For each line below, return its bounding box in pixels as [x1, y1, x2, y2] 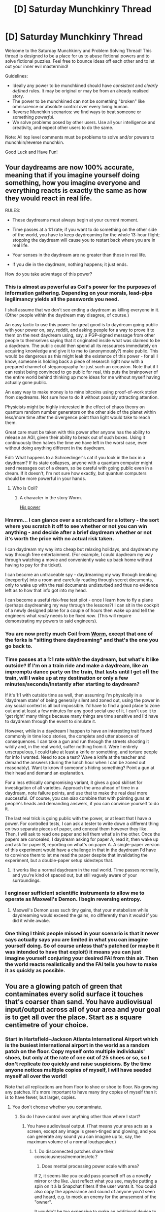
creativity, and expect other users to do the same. [12, 125, 114, 130]
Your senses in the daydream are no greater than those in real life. [12, 252, 146, 258]
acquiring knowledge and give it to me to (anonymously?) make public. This [5, 348, 159, 354]
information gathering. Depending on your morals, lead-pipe [5, 289, 153, 296]
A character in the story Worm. [19, 495, 82, 501]
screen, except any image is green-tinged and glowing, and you [27, 1128, 157, 1134]
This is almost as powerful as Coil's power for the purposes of [5, 283, 157, 290]
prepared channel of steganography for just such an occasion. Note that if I [5, 364, 158, 370]
